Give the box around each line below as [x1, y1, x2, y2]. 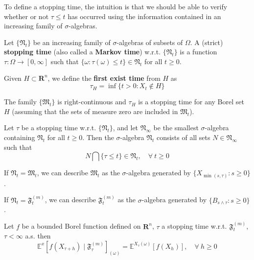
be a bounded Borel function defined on [22, 221, 141, 231]
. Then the [82, 132, 114, 142]
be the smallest [153, 122, 199, 133]
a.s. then [25, 231, 51, 241]
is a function [180, 47, 217, 57]
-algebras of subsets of [116, 37, 183, 47]
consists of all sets [156, 132, 210, 142]
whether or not [4, 11, 49, 21]
